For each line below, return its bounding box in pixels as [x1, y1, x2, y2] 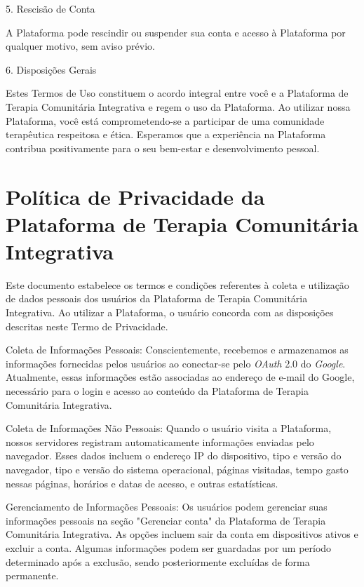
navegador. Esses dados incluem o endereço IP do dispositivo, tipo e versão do [6, 448, 342, 463]
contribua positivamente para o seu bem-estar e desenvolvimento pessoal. [6, 140, 320, 155]
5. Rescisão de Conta [6, 1, 95, 15]
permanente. [6, 568, 59, 583]
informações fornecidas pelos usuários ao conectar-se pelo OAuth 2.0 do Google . [6, 356, 346, 370]
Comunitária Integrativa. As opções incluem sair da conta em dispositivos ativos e [6, 527, 358, 541]
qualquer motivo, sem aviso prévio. [6, 39, 155, 53]
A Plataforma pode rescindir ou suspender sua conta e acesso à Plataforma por [6, 25, 346, 39]
